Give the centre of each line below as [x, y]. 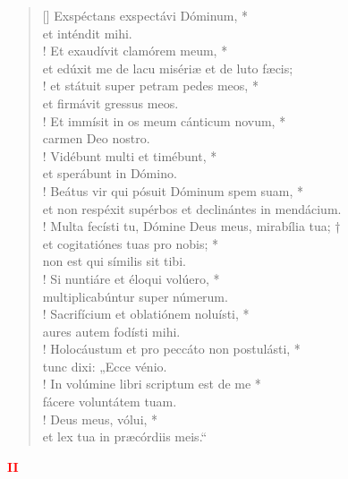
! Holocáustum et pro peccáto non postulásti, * [171, 349]
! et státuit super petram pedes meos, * [150, 86]
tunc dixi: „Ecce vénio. [105, 366]
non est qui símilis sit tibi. [114, 261]
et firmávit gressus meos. [110, 103]
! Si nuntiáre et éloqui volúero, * [131, 278]
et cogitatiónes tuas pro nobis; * [131, 243]
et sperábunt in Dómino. [110, 173]
